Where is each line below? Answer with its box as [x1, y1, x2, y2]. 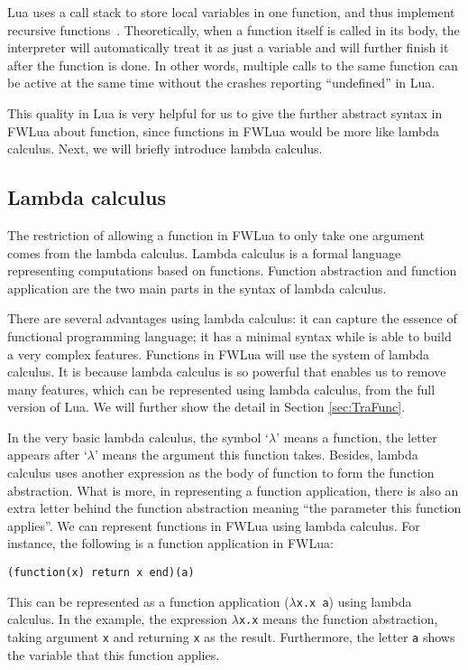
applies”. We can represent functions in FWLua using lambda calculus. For [7, 516, 420, 535]
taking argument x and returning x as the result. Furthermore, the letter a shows [7, 628, 455, 647]
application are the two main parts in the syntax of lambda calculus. [7, 278, 387, 297]
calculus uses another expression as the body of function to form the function [7, 463, 435, 482]
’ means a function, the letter [276, 427, 437, 446]
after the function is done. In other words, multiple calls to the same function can [7, 55, 458, 74]
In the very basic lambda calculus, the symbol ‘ [7, 427, 269, 446]
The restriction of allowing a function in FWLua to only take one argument [7, 225, 425, 244]
